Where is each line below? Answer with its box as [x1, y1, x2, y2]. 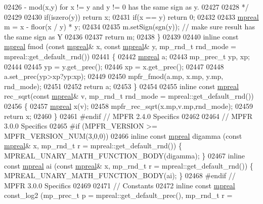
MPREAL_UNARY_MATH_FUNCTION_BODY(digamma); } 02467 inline [4, 150, 245, 160]
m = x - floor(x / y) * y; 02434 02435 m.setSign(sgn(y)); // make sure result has [4, 21, 255, 32]
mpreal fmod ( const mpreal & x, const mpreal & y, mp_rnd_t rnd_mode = [4, 41, 236, 52]
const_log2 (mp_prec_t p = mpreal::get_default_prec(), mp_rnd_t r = [4, 190, 233, 200]
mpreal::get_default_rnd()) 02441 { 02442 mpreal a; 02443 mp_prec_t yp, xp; [4, 51, 250, 61]
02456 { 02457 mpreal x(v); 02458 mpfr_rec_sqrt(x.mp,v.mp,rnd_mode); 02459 [4, 100, 253, 111]
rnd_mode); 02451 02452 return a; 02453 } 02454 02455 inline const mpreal [4, 80, 239, 91]
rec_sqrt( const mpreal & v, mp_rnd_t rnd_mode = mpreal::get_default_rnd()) [4, 91, 254, 101]
